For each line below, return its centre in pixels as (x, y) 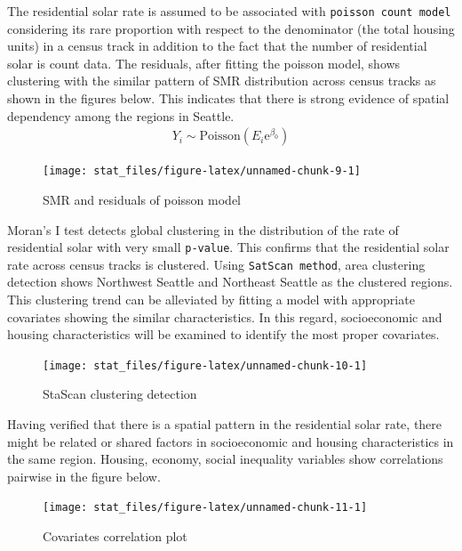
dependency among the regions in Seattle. (121, 115)
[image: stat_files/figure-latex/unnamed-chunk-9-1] (202, 171)
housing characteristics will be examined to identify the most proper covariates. (223, 334)
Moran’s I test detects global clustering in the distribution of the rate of (203, 229)
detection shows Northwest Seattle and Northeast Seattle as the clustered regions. (230, 282)
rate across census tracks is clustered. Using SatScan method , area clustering (216, 264)
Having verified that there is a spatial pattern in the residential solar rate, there (225, 424)
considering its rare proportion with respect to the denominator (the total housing (231, 28)
